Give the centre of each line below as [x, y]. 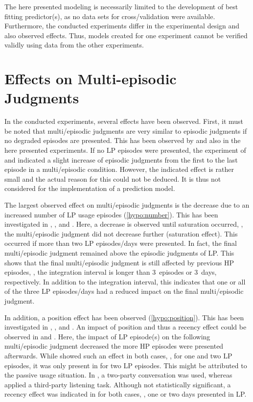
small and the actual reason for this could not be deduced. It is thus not [113, 178]
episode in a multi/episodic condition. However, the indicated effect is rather [119, 169]
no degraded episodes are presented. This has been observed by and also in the [123, 140]
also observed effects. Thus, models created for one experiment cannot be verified [126, 35]
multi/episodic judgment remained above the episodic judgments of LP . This [119, 253]
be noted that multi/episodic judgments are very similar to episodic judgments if [126, 130]
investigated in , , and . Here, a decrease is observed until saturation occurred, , [124, 224]
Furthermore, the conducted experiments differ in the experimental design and [122, 26]
